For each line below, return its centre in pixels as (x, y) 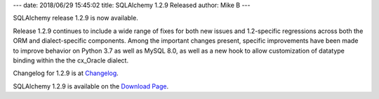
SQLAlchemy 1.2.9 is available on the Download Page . (91, 86)
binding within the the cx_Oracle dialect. (71, 60)
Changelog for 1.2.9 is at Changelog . (66, 73)
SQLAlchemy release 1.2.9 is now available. (75, 18)
